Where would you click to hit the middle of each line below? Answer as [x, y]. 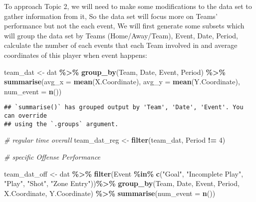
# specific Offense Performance [52, 156]
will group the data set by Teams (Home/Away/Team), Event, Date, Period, [121, 35]
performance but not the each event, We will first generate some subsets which [124, 26]
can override [25, 116]
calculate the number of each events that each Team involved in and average [121, 45]
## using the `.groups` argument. [61, 124]
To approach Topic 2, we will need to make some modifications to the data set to [128, 6]
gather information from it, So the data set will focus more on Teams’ [111, 16]
